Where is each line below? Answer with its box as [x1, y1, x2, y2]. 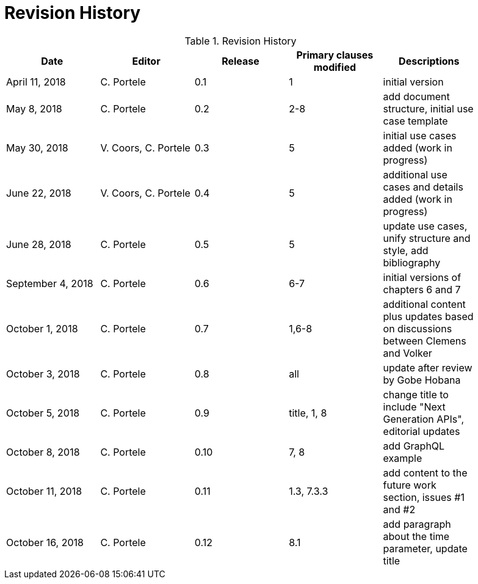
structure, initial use [383, 102, 474, 115]
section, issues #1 [383, 491, 465, 503]
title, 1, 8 [289, 406, 327, 419]
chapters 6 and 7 [383, 283, 461, 296]
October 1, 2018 [6, 322, 78, 335]
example [383, 451, 422, 464]
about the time [383, 530, 450, 542]
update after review [383, 361, 473, 374]
